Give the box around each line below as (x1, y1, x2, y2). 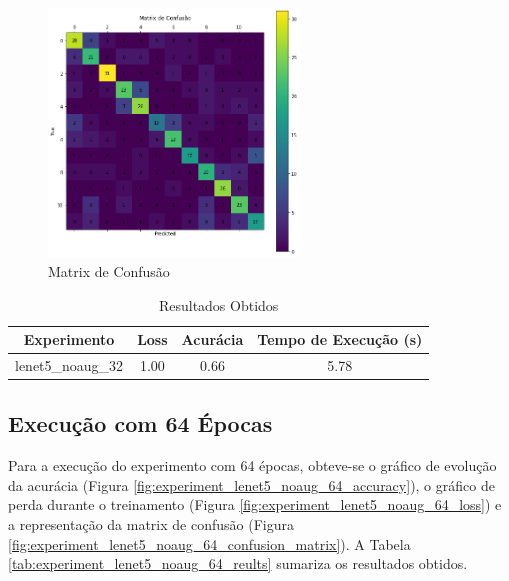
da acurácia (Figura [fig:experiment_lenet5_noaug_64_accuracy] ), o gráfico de (8, 474, 495, 495)
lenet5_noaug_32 (15, 354, 124, 375)
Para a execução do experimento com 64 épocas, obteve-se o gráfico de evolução (8, 455, 497, 476)
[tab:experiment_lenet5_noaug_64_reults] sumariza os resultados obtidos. (8, 553, 468, 574)
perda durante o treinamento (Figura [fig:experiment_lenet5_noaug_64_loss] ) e (8, 494, 502, 515)
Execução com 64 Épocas (8, 408, 273, 439)
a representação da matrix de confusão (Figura (8, 514, 294, 535)
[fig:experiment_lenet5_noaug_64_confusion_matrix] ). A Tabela (8, 533, 411, 554)
